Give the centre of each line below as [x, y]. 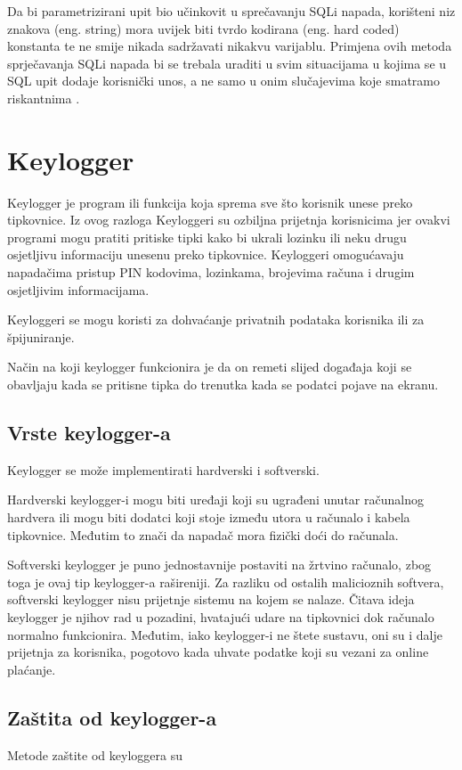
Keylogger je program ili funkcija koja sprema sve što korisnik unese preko [210, 202]
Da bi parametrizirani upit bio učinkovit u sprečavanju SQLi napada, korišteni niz [231, 11]
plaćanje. [32, 669]
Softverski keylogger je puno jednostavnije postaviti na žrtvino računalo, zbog [219, 565]
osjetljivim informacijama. [78, 289]
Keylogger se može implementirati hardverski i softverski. [163, 469]
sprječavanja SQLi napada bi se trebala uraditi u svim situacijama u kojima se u [227, 63]
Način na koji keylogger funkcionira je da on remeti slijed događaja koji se [210, 367]
